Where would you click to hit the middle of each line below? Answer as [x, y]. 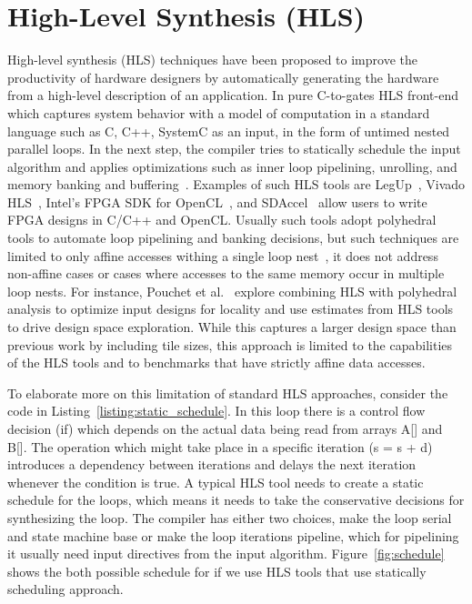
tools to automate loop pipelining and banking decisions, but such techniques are [233, 238]
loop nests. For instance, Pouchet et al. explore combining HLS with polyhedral [232, 291]
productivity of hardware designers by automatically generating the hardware [223, 77]
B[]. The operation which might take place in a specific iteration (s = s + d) [220, 446]
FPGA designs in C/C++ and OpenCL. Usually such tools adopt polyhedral [222, 220]
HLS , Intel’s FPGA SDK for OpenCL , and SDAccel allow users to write [217, 201]
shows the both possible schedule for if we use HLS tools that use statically [217, 571]
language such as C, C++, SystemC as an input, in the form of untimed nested [229, 131]
